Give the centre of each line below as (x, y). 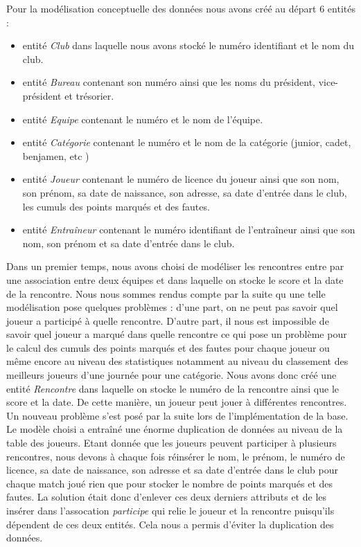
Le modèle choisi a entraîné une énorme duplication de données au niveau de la (175, 429)
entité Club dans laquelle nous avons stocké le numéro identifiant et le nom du (188, 45)
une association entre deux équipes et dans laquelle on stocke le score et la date (175, 279)
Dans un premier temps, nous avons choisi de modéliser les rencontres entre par (175, 266)
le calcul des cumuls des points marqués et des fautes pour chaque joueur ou (168, 347)
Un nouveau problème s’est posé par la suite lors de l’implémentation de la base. (177, 415)
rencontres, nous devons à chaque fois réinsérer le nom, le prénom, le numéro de (176, 456)
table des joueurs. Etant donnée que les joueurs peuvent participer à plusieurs (171, 443)
